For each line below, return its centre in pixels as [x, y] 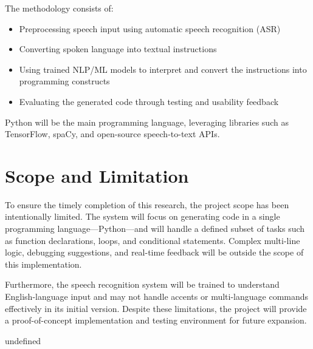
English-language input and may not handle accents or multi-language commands [157, 296]
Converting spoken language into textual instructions [118, 49]
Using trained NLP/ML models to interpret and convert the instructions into [163, 69]
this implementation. [43, 264]
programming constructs [64, 81]
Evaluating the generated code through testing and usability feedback [149, 101]
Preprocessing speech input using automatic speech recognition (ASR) [150, 28]
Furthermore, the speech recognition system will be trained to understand [142, 284]
